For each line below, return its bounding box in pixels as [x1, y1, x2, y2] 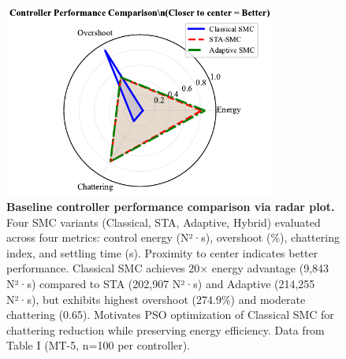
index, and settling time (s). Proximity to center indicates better [6, 244, 318, 261]
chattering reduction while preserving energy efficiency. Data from [6, 321, 325, 338]
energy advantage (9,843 [211, 260, 329, 276]
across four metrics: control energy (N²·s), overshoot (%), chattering [6, 229, 340, 246]
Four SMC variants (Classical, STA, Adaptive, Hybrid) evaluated [6, 213, 321, 230]
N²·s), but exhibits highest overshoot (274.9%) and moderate [6, 291, 306, 307]
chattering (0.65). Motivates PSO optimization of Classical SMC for [6, 306, 334, 323]
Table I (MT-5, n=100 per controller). [6, 337, 191, 353]
